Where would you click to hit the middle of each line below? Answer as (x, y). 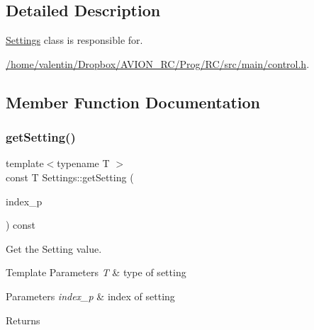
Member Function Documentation (133, 102)
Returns (23, 320)
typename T (83, 163)
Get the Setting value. (54, 248)
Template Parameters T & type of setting (96, 272)
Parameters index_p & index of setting (90, 296)
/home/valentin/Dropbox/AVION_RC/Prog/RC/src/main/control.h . (158, 63)
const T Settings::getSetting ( (70, 177)
